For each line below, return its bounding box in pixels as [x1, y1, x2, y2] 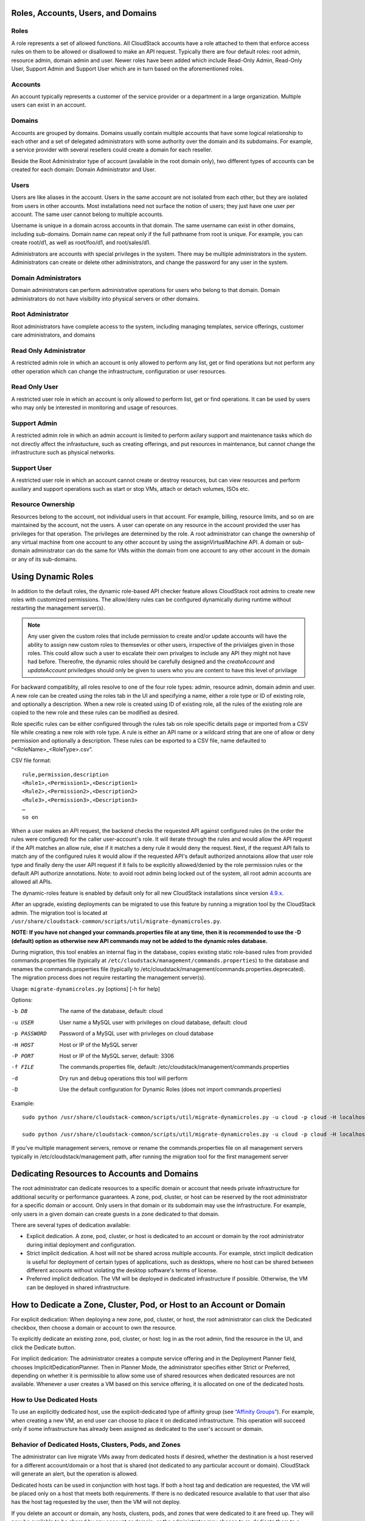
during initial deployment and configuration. [26, 1241, 136, 1248]
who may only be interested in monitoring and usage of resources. [11, 404, 178, 411]
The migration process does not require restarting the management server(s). [11, 974, 206, 981]
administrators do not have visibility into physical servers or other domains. [11, 295, 200, 302]
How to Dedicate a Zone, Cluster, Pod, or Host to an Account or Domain [11, 1300, 286, 1310]
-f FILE [11, 1063, 35, 1071]
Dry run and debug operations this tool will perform [59, 1074, 188, 1082]
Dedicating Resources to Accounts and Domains [11, 1169, 199, 1179]
